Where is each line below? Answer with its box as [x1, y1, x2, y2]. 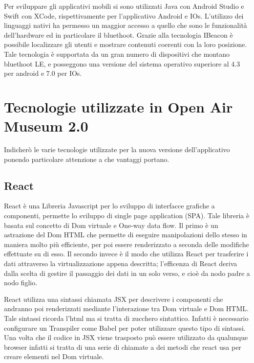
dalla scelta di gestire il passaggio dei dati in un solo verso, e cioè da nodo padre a [4, 268, 250, 278]
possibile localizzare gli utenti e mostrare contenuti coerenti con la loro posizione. [4, 39, 247, 49]
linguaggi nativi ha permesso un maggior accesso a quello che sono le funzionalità [4, 20, 247, 30]
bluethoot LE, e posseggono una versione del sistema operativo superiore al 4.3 [4, 58, 240, 68]
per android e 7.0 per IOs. [4, 68, 82, 78]
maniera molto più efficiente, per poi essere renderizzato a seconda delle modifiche [4, 239, 249, 249]
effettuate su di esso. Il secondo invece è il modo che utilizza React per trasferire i [4, 249, 249, 259]
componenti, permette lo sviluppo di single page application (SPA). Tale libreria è [4, 210, 250, 221]
